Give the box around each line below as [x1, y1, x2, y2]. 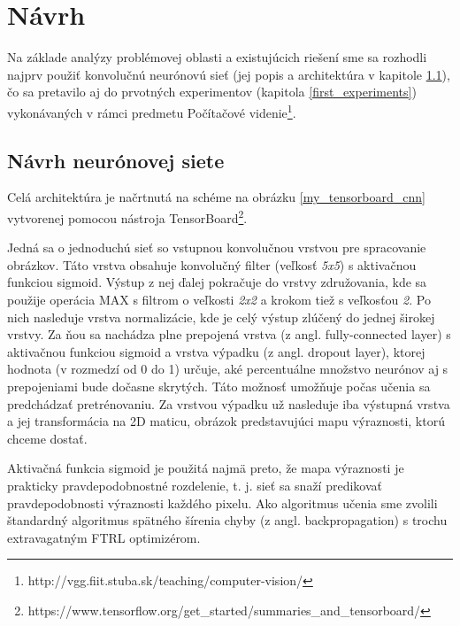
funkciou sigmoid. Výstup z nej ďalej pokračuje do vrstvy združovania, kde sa [7, 273, 427, 291]
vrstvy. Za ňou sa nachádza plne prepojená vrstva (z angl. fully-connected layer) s [7, 325, 451, 344]
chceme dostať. [7, 429, 88, 447]
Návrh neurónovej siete [7, 146, 225, 174]
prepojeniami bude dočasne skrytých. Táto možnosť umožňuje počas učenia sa [7, 376, 431, 395]
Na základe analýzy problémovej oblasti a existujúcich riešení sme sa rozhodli [7, 48, 427, 66]
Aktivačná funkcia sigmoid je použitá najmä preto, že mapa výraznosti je [7, 459, 404, 477]
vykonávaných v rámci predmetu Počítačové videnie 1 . [7, 100, 296, 121]
